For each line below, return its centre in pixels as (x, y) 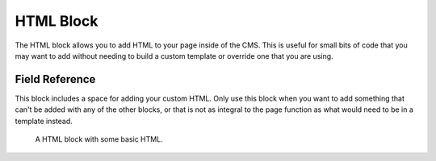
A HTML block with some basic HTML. (99, 139)
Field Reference (55, 79)
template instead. (44, 121)
